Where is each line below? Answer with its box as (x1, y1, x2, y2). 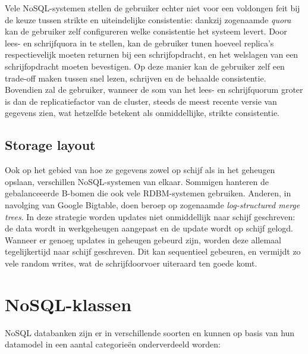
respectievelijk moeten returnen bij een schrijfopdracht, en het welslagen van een (5, 48, 298, 61)
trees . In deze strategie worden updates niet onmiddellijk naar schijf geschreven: (5, 210, 296, 223)
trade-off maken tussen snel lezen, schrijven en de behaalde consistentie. (5, 71, 266, 84)
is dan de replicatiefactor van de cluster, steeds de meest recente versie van (5, 95, 277, 107)
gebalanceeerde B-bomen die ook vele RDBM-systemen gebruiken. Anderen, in (5, 187, 291, 199)
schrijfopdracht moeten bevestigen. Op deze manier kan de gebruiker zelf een (5, 59, 285, 72)
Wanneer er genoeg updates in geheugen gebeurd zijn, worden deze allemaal (5, 233, 281, 246)
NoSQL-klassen (5, 292, 132, 316)
